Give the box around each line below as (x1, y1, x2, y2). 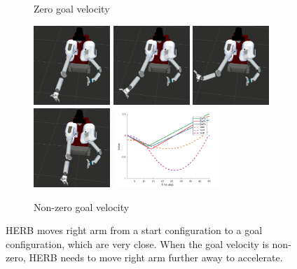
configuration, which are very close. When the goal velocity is (6, 236, 269, 251)
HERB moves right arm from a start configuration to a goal (6, 223, 263, 238)
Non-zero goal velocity (34, 199, 130, 214)
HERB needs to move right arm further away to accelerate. (29, 250, 283, 265)
